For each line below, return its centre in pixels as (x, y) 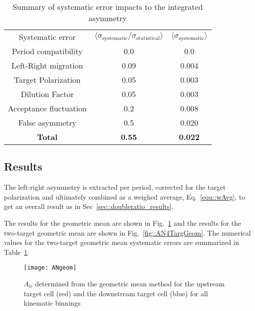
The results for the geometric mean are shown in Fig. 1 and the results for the (123, 223)
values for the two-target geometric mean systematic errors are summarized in (122, 242)
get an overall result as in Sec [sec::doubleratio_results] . (89, 206)
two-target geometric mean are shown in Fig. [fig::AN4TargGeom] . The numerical (127, 232)
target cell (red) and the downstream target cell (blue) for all (116, 293)
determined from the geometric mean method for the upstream (130, 284)
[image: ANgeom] (50, 268)
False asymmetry (47, 122)
